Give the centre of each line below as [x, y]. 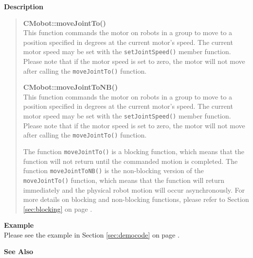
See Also [19, 251]
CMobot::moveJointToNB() [70, 87]
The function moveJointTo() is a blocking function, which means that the [134, 151]
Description [24, 6]
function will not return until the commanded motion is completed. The [130, 161]
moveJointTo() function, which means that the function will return [124, 180]
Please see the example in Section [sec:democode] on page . [92, 234]
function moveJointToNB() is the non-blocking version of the [113, 170]
